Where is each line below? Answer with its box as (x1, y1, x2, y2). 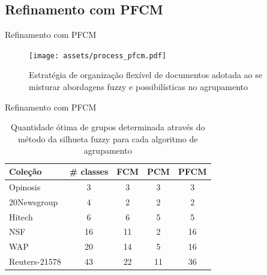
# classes (69, 165, 109, 178)
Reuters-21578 (9, 255, 61, 268)
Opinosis (9, 180, 41, 193)
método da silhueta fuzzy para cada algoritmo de (17, 132, 198, 145)
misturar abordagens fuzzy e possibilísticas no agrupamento (29, 80, 248, 93)
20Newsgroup (9, 195, 58, 208)
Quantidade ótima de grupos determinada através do (11, 121, 205, 133)
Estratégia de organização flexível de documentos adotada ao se (29, 68, 262, 81)
